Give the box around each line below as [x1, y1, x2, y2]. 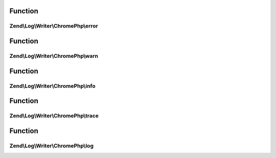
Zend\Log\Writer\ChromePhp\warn [9, 52, 98, 59]
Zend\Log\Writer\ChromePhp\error [9, 22, 98, 30]
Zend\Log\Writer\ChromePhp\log [9, 142, 94, 149]
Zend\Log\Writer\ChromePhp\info [9, 82, 96, 89]
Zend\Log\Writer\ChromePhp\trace [9, 112, 99, 120]
